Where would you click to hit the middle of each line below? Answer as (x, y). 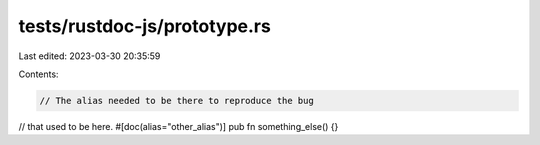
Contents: (38, 74)
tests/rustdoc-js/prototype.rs (145, 26)
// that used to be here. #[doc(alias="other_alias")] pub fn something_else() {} (178, 126)
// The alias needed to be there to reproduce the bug (176, 100)
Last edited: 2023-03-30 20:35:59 (89, 56)
